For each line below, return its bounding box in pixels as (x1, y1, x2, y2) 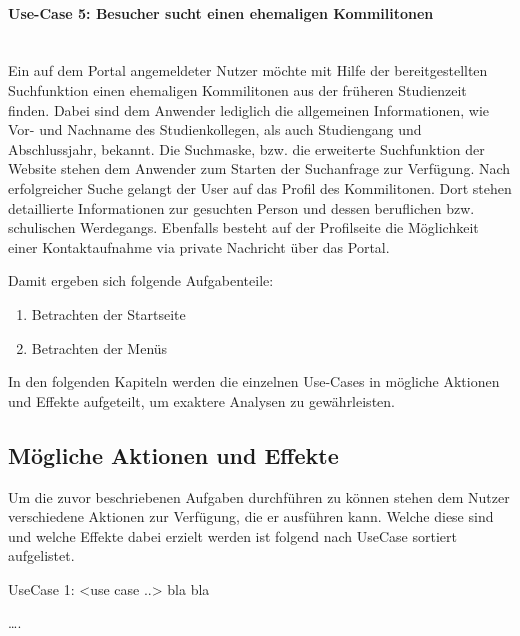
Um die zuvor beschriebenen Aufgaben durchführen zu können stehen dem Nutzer (8, 486, 510, 507)
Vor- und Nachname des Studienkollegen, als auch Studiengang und (8, 119, 422, 140)
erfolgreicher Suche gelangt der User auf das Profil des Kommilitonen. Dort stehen (8, 177, 512, 198)
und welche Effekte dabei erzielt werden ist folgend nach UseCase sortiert (8, 525, 457, 546)
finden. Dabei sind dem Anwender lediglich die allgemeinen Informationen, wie (8, 99, 490, 120)
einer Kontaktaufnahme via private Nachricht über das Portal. (8, 236, 390, 257)
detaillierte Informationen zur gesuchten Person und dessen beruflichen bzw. (8, 197, 475, 218)
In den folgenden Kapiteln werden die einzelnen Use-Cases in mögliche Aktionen (8, 371, 500, 392)
